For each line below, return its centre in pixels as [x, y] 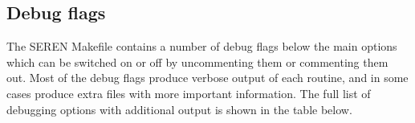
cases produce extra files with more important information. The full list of [189, 93]
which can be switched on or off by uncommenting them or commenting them [197, 61]
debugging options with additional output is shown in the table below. [179, 109]
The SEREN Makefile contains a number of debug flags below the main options [202, 46]
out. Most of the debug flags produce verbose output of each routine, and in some [207, 78]
